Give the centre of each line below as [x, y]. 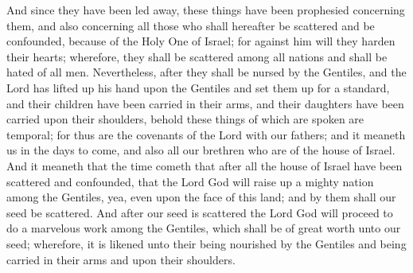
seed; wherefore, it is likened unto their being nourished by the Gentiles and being [206, 243]
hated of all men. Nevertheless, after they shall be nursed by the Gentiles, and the [206, 72]
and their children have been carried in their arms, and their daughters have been [205, 103]
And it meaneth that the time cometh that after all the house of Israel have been [205, 165]
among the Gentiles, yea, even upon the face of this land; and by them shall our [201, 197]
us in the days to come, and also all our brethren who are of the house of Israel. [201, 150]
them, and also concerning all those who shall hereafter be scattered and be [191, 25]
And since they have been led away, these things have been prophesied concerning [206, 10]
